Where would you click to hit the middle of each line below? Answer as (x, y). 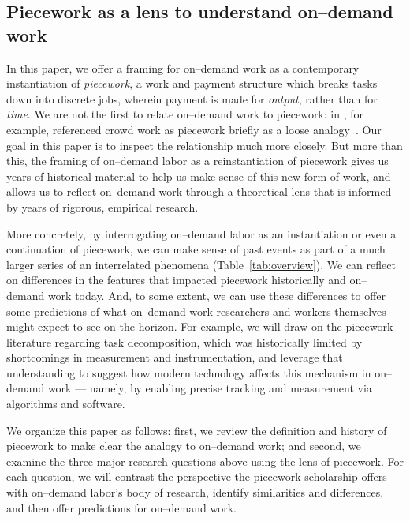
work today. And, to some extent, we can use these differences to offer (217, 295)
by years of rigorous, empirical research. (102, 206)
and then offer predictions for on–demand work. (121, 507)
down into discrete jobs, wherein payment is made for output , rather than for (192, 98)
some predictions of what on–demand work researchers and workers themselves (196, 311)
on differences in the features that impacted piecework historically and (176, 280)
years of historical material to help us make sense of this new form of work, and (199, 176)
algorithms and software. (66, 404)
